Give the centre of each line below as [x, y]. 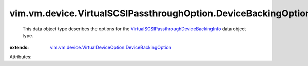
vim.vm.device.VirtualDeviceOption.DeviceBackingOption [111, 47]
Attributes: [21, 57]
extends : [19, 47]
